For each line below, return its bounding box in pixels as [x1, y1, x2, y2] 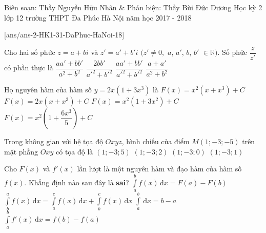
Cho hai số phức [4, 47, 55, 57]
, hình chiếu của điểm [121, 136, 190, 147]
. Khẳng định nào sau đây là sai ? [24, 177, 129, 187]
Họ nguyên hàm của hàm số [4, 84, 92, 95]
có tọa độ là [56, 146, 93, 157]
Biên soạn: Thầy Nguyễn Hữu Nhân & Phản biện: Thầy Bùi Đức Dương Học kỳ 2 [4, 2, 262, 12]
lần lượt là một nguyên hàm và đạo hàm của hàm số [77, 163, 242, 174]
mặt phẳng [4, 146, 38, 157]
